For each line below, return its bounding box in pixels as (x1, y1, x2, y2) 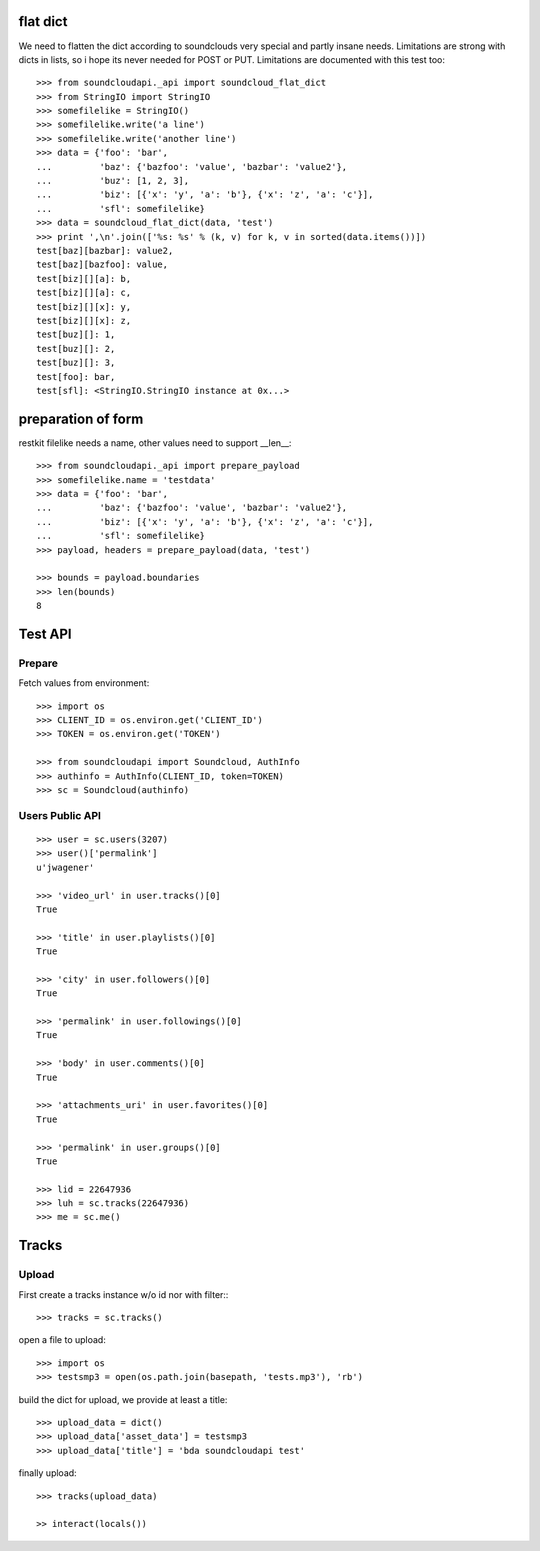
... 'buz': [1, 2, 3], (36, 175, 190, 187)
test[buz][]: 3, (36, 357, 116, 369)
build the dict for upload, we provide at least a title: (18, 1393, 228, 1405)
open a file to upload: (18, 1334, 107, 1346)
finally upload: (18, 1467, 77, 1479)
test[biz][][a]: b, (36, 273, 132, 284)
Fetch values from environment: (18, 677, 150, 689)
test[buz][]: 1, (36, 329, 116, 340)
